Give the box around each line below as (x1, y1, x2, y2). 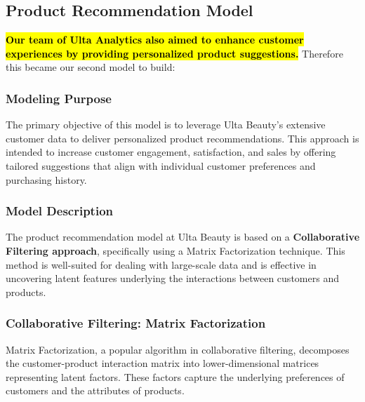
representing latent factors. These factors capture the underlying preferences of (6, 369, 345, 384)
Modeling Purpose (6, 89, 112, 107)
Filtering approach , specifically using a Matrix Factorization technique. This (6, 243, 345, 257)
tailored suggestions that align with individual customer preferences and (6, 158, 316, 173)
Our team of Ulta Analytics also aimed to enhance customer (6, 32, 304, 47)
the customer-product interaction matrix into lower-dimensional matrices (6, 356, 319, 370)
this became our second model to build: (6, 60, 175, 74)
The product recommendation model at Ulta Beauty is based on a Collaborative (6, 229, 360, 244)
